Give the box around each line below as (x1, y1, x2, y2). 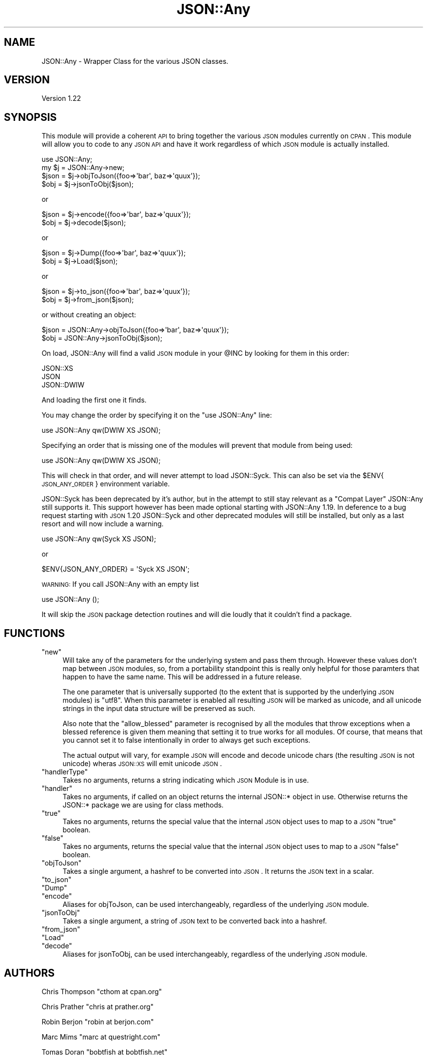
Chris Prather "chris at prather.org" (41, 1002, 154, 1011)
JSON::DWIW (41, 381, 85, 389)
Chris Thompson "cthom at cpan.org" (41, 987, 162, 996)
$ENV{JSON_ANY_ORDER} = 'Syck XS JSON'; (41, 565, 190, 574)
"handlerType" (41, 768, 88, 776)
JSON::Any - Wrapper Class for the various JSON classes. (41, 57, 229, 65)
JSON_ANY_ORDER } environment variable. (41, 480, 170, 488)
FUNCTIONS (4, 627, 65, 639)
